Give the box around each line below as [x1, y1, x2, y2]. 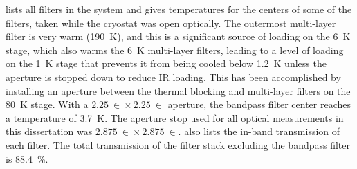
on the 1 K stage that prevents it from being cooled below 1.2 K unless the [6, 56, 327, 71]
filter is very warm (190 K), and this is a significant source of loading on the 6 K [6, 29, 351, 44]
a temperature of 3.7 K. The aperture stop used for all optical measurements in [6, 110, 344, 125]
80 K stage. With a [6, 97, 89, 112]
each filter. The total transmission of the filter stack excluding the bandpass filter [6, 137, 351, 152]
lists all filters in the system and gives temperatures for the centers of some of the [6, 2, 352, 16]
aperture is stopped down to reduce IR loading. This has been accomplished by [6, 69, 341, 84]
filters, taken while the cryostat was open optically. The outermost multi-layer [6, 15, 336, 30]
